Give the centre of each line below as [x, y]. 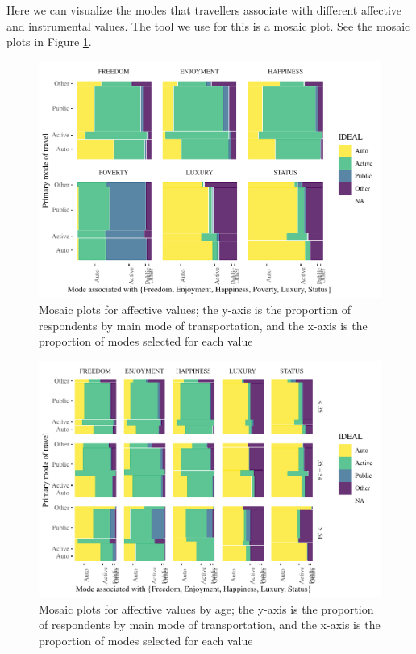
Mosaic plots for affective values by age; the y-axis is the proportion [206, 608]
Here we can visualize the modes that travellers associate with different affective [204, 10]
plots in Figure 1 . [49, 42]
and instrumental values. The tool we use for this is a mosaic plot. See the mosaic [208, 25]
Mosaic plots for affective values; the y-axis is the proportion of [195, 309]
